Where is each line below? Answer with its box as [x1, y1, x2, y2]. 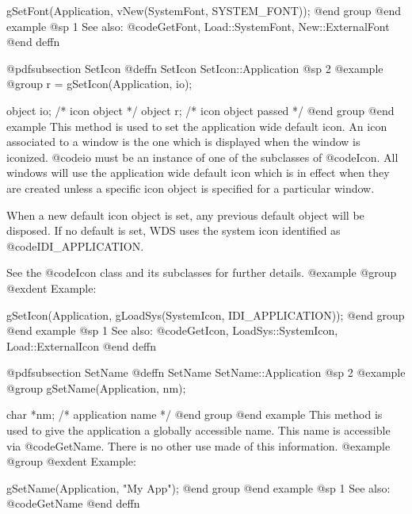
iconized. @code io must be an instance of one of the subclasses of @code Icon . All [6, 148, 399, 165]
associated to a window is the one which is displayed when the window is [6, 133, 360, 150]
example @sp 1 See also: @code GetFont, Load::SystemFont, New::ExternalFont [6, 17, 390, 34]
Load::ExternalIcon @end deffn [6, 337, 157, 354]
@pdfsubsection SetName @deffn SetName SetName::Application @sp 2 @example [6, 364, 406, 381]
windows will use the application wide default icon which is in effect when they [6, 164, 390, 181]
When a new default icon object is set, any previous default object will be [6, 206, 364, 223]
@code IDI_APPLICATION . [6, 237, 144, 254]
